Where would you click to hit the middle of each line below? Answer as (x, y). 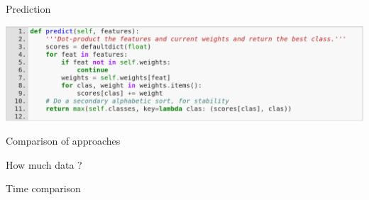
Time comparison (43, 188)
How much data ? (44, 164)
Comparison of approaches (63, 141)
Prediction (28, 9)
